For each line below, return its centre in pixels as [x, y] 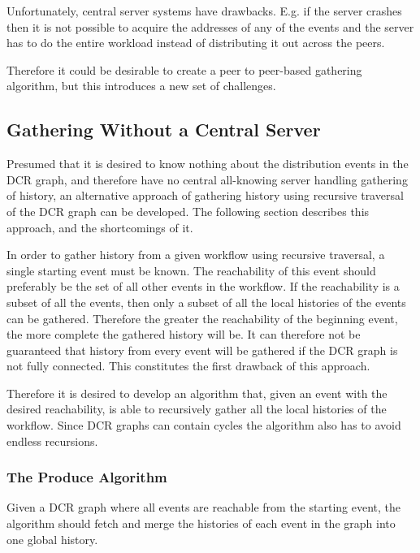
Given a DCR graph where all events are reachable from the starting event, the [204, 507]
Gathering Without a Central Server [164, 130]
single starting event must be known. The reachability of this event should [191, 270]
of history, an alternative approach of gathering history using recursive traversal [205, 195]
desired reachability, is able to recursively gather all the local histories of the [197, 409]
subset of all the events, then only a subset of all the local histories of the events [206, 302]
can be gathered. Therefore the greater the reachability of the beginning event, [202, 318]
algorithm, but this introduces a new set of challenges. [141, 86]
